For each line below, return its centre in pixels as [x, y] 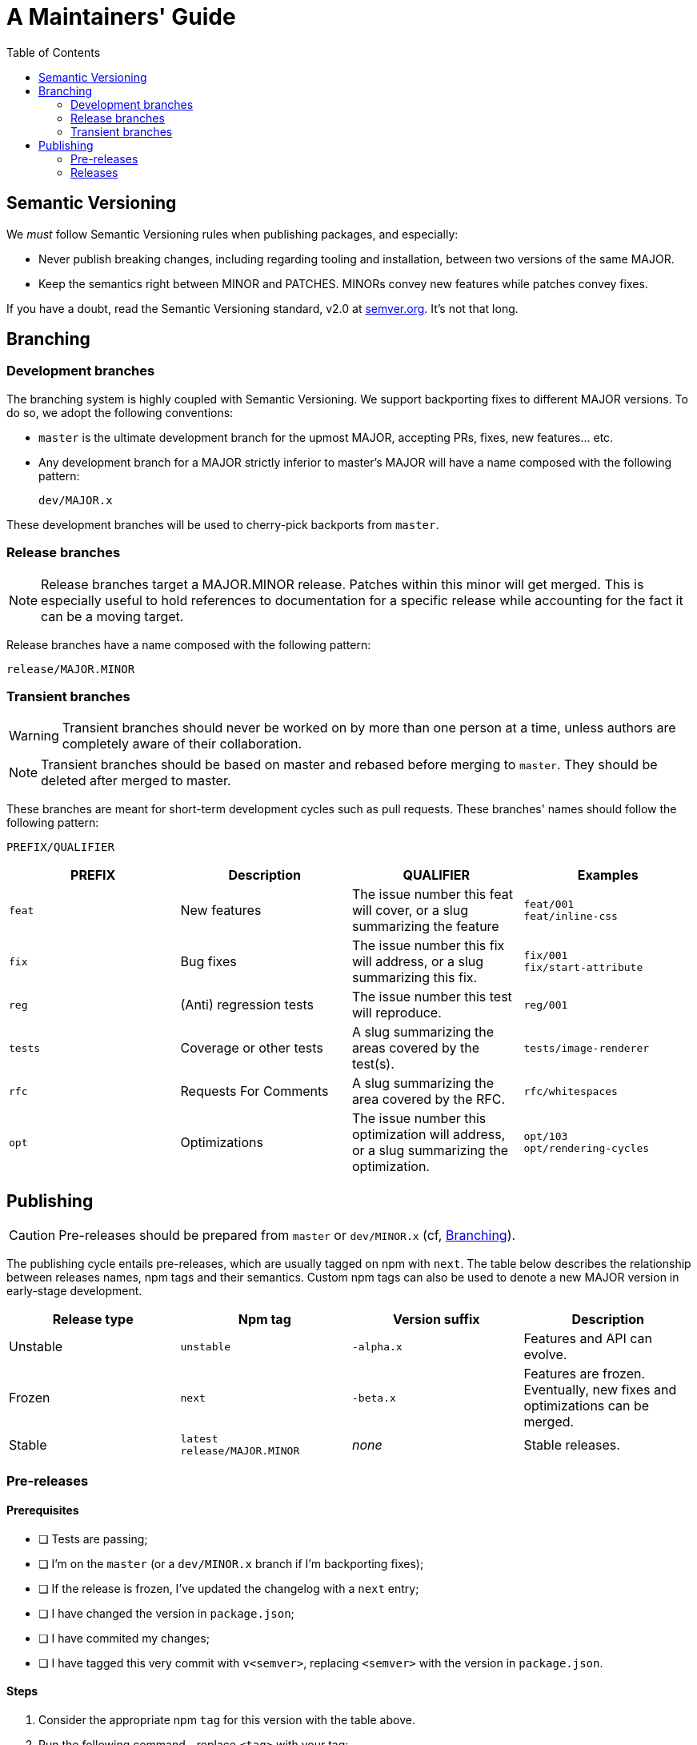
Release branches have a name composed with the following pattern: [189, 644]
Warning [34, 736]
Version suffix [436, 1320]
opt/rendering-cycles [587, 1149]
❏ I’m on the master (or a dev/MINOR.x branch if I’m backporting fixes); [231, 1563]
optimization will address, [429, 1135]
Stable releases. [572, 1445]
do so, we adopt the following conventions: [120, 412]
